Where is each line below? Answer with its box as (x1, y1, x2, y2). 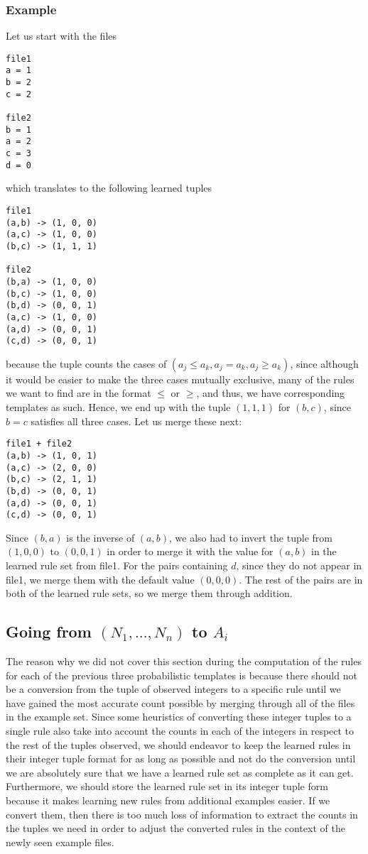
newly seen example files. (6, 834, 114, 849)
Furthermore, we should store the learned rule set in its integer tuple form (6, 779, 328, 794)
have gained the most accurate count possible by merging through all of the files (6, 695, 355, 710)
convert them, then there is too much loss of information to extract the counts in (6, 806, 358, 821)
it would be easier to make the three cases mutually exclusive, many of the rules (6, 371, 355, 386)
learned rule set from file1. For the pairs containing (6, 558, 228, 572)
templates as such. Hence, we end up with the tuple (6, 400, 231, 415)
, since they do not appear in (236, 558, 362, 572)
